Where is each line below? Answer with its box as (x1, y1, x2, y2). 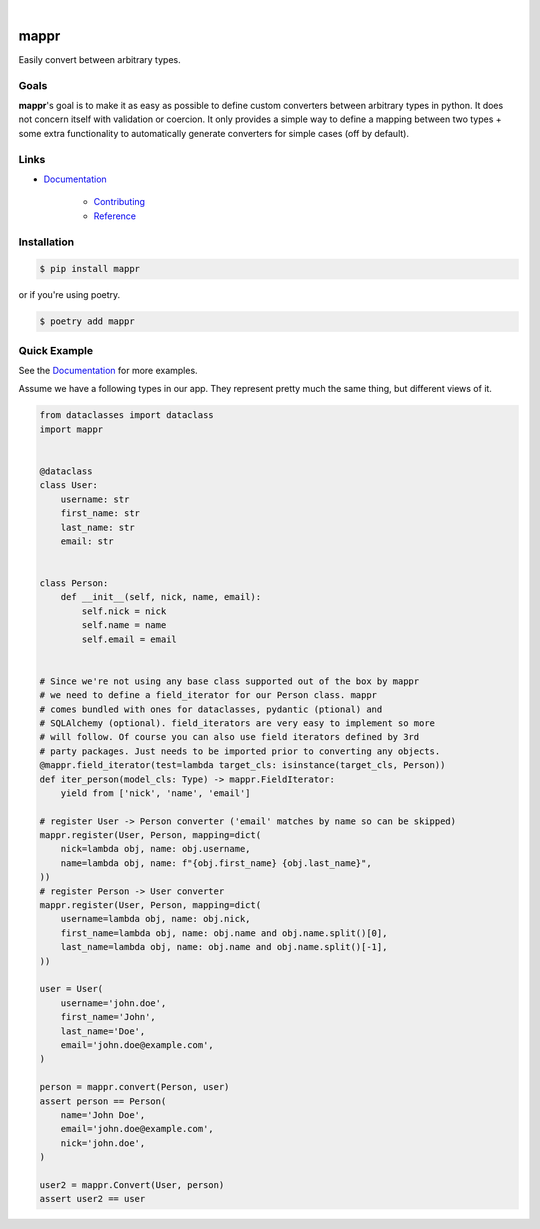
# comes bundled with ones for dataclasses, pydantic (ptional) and (39, 703, 383, 715)
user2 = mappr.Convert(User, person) (39, 1179, 225, 1190)
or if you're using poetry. (18, 289, 121, 301)
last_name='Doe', (60, 1025, 146, 1037)
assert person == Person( (39, 1095, 167, 1107)
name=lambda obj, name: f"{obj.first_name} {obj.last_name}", (60, 857, 372, 869)
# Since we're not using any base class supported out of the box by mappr (39, 675, 420, 687)
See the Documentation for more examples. (18, 365, 199, 376)
